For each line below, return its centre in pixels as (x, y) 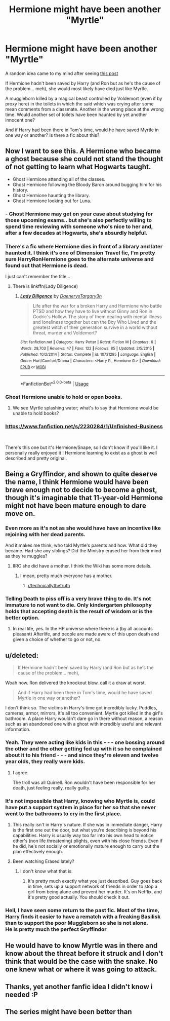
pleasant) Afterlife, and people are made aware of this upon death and (86, 634)
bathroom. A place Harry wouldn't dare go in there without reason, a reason (84, 719)
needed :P (22, 994)
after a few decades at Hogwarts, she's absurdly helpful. (76, 233)
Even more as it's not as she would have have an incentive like (83, 528)
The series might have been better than (69, 1012)
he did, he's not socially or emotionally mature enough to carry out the (86, 846)
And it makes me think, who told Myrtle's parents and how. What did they (81, 545)
